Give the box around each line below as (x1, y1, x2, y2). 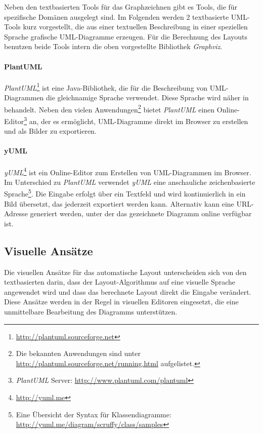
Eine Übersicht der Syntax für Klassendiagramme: (16, 409, 171, 419)
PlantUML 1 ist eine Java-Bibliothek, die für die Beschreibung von (4, 81, 208, 93)
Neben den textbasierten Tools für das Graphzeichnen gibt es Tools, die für (4, 2, 238, 12)
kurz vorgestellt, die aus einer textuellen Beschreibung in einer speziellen (23, 21, 248, 32)
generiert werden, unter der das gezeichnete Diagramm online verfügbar (30, 208, 252, 219)
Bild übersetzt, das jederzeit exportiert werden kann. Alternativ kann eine (4, 198, 234, 209)
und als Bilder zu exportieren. (4, 126, 97, 136)
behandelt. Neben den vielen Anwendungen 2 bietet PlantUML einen (4, 102, 215, 114)
